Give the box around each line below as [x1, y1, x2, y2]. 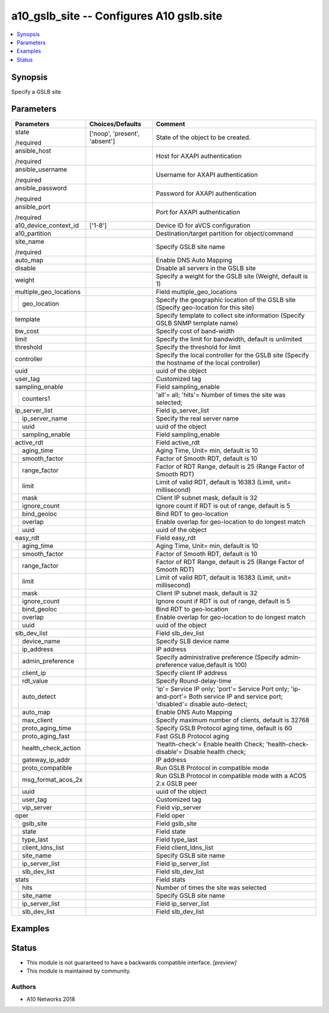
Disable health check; [183, 748, 246, 756]
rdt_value [22, 676, 48, 685]
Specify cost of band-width [155, 326, 235, 335]
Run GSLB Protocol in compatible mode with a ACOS [155, 771, 307, 780]
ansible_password [15, 184, 67, 192]
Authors [11, 982, 37, 991]
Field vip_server [155, 803, 202, 812]
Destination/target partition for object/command [155, 229, 294, 237]
